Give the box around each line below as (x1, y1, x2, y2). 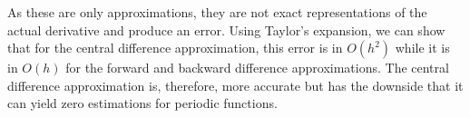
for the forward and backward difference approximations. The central (65, 58, 449, 77)
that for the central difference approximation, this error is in (7, 38, 343, 57)
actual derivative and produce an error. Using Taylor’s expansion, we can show (7, 20, 446, 39)
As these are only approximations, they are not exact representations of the (7, 3, 427, 21)
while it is (395, 38, 450, 57)
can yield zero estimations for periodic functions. (7, 93, 278, 113)
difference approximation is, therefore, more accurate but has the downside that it (7, 75, 464, 94)
